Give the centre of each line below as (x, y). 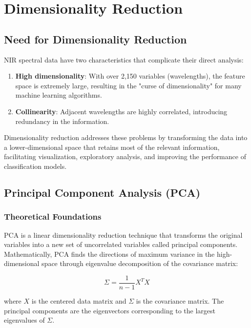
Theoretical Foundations (53, 216)
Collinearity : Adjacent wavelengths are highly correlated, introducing (121, 111)
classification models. (35, 166)
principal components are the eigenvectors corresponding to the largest (110, 310)
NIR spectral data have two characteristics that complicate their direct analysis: (124, 59)
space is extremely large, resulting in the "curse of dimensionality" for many (128, 85)
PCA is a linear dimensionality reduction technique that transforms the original (123, 235)
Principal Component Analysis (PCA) (102, 192)
